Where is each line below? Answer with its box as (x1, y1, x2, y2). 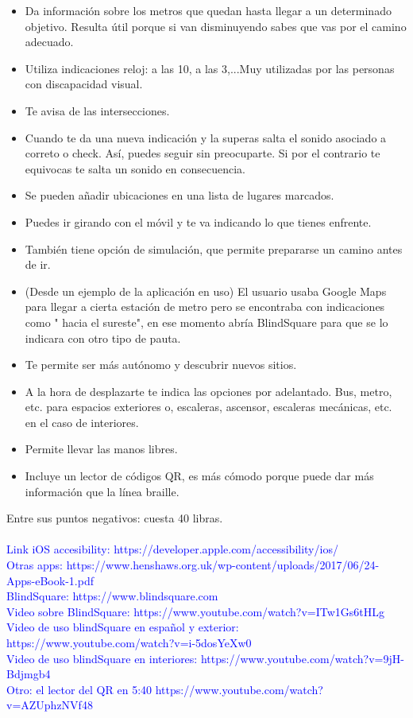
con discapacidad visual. (25, 76, 143, 92)
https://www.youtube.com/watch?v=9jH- (200, 650, 404, 666)
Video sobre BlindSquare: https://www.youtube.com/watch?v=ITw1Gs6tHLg (6, 603, 385, 619)
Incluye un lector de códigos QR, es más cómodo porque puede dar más (25, 468, 374, 484)
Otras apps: (6, 557, 63, 573)
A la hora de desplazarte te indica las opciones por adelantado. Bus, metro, (25, 382, 392, 399)
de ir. (25, 256, 51, 273)
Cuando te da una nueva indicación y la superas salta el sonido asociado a (25, 129, 387, 146)
